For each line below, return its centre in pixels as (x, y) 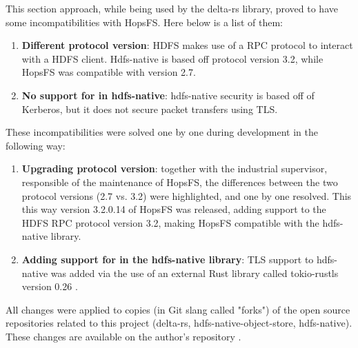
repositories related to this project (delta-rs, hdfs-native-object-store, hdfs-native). (179, 323)
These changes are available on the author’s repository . (123, 336)
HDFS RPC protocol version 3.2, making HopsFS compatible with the (170, 222)
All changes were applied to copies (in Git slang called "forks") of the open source (178, 309)
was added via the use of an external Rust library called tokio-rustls (195, 273)
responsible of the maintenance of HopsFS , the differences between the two (180, 182)
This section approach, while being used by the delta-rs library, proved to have (172, 8)
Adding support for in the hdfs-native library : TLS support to (168, 259)
